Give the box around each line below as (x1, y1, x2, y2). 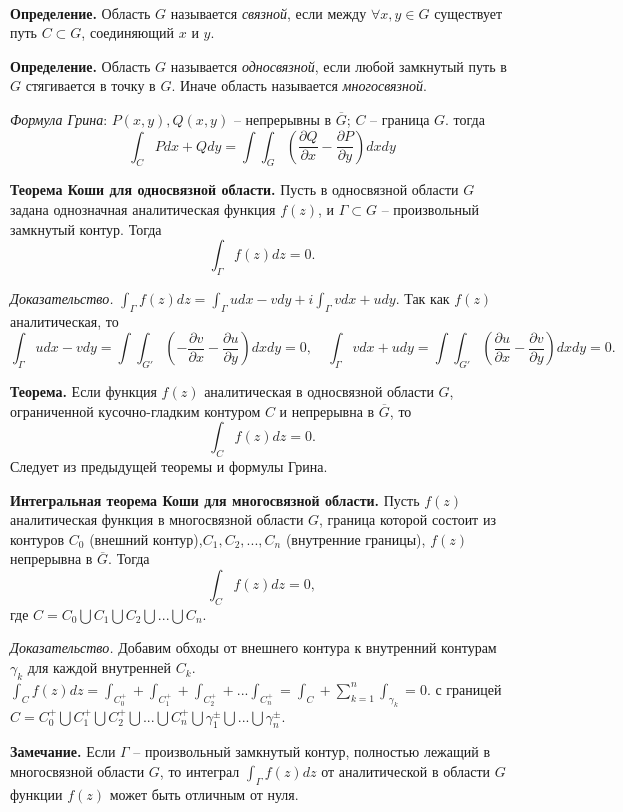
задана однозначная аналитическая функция (10, 198, 276, 219)
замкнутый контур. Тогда (10, 218, 162, 239)
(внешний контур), (89, 528, 203, 549)
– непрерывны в (233, 108, 332, 129)
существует (434, 2, 503, 23)
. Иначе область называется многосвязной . (171, 75, 427, 96)
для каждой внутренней (27, 657, 172, 678)
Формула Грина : (10, 108, 108, 129)
